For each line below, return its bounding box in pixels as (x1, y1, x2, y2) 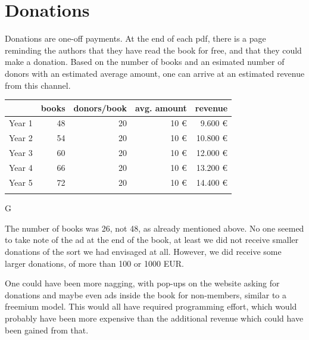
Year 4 (9, 161, 33, 173)
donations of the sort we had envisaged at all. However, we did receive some (5, 245, 282, 257)
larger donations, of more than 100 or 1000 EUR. (5, 257, 184, 269)
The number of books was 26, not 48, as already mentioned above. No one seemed (5, 222, 304, 234)
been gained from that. (5, 323, 89, 336)
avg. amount (135, 101, 187, 114)
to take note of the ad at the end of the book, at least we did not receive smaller (5, 233, 299, 246)
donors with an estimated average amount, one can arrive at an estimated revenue (5, 67, 305, 79)
